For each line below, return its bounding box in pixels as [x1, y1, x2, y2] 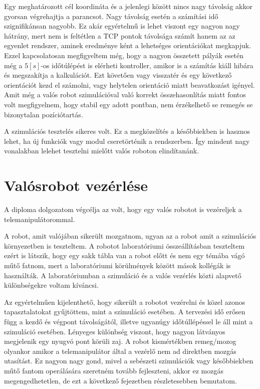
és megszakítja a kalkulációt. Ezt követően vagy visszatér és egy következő [4, 70, 232, 80]
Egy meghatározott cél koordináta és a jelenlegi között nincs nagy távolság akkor [4, 1, 252, 11]
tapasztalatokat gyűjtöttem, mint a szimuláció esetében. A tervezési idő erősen [4, 306, 245, 317]
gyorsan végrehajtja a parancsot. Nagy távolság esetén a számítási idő [4, 11, 218, 21]
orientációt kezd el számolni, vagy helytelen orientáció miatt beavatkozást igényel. [4, 79, 255, 90]
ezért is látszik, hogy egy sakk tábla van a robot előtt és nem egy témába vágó [4, 250, 245, 261]
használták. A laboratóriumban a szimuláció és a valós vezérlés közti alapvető [4, 270, 241, 280]
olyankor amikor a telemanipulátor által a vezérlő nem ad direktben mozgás [4, 345, 236, 356]
